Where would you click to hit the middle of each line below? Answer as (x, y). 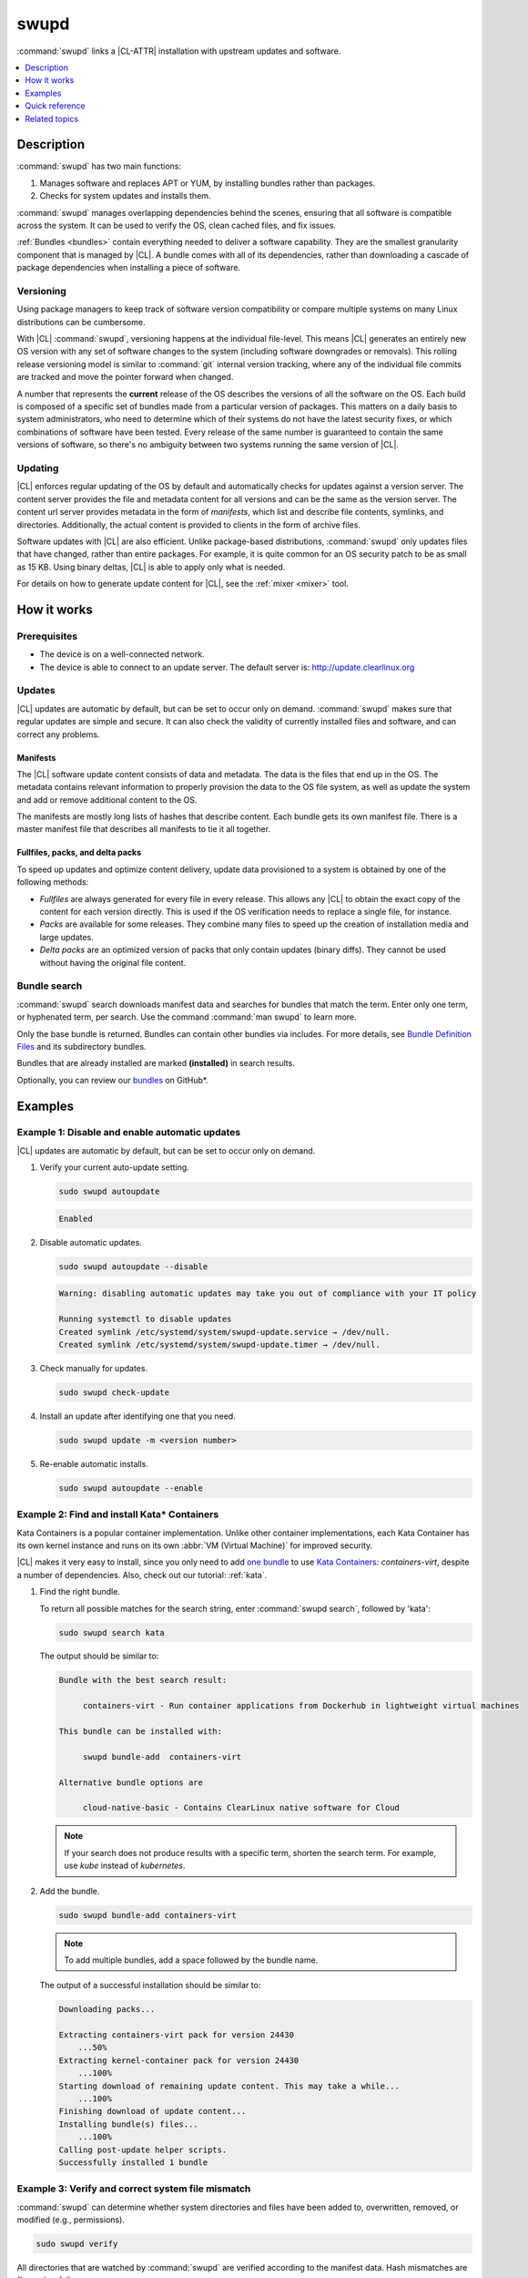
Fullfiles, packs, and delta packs (79, 853)
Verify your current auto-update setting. (115, 1167)
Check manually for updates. (94, 1368)
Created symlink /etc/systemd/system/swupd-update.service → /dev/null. (224, 1332)
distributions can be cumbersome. (81, 322)
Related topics (52, 118)
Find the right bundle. (80, 1592)
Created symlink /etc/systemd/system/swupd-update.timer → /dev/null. (220, 1344)
